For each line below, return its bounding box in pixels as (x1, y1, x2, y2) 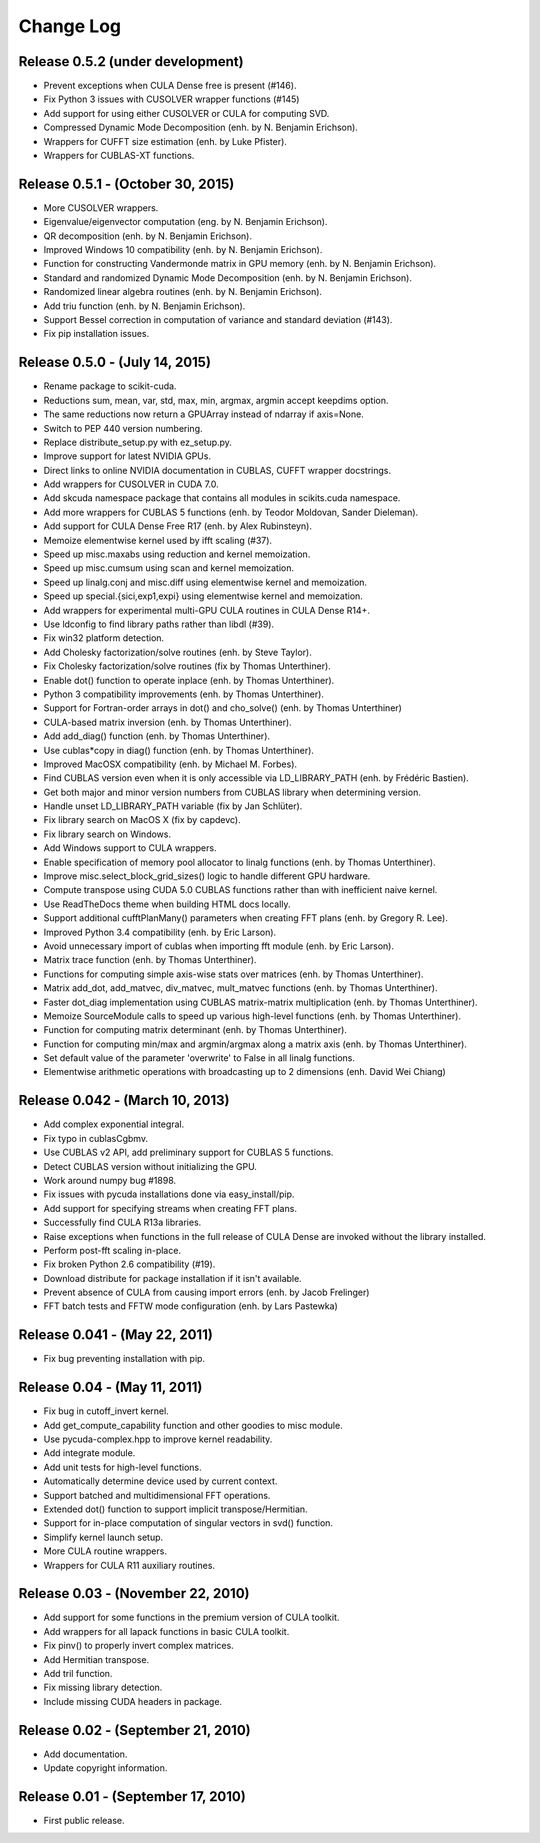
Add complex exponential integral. (43, 1118, 185, 1130)
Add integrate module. (43, 1447, 136, 1459)
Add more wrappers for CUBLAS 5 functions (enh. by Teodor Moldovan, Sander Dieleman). (43, 506, 419, 518)
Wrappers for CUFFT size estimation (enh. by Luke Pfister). (43, 135, 287, 147)
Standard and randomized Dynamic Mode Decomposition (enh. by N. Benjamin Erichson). (43, 271, 412, 284)
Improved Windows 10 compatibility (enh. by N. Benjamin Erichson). (43, 244, 323, 256)
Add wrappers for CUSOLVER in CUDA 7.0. (43, 478, 219, 490)
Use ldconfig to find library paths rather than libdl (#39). (43, 618, 275, 630)
